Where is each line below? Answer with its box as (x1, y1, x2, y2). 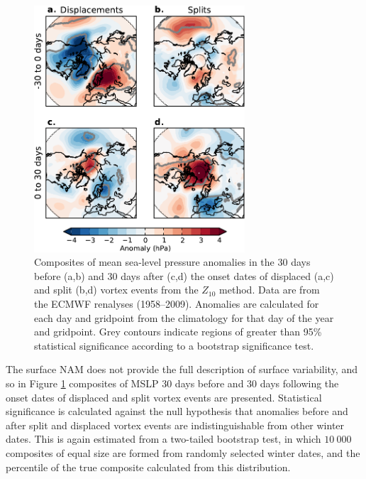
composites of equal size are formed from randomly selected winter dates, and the (6, 445, 360, 460)
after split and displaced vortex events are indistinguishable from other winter (6, 417, 345, 432)
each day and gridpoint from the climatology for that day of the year (34, 310, 334, 325)
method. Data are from (219, 282, 320, 297)
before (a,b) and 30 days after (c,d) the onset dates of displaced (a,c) (34, 268, 334, 283)
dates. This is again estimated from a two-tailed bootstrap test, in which (6, 431, 321, 446)
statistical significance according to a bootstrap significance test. (34, 338, 314, 352)
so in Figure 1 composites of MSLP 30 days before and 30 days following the (6, 376, 339, 390)
